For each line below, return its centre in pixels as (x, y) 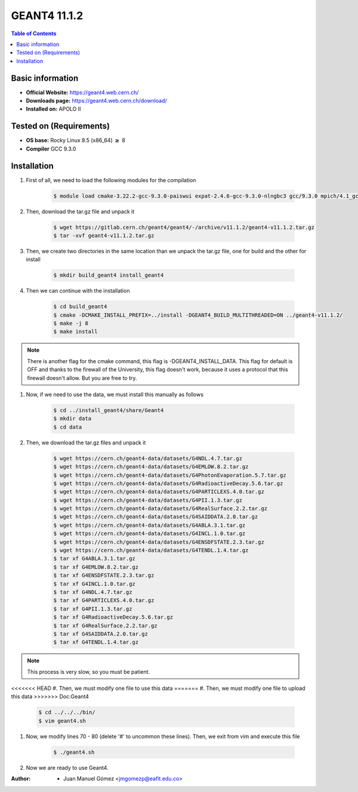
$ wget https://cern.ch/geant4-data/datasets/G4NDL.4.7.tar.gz (148, 458)
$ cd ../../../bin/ (67, 713)
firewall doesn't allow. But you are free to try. (82, 378)
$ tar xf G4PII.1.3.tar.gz (93, 609)
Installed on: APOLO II (53, 109)
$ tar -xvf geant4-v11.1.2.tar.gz (104, 235)
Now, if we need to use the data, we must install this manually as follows (115, 395)
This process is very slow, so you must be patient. (89, 671)
